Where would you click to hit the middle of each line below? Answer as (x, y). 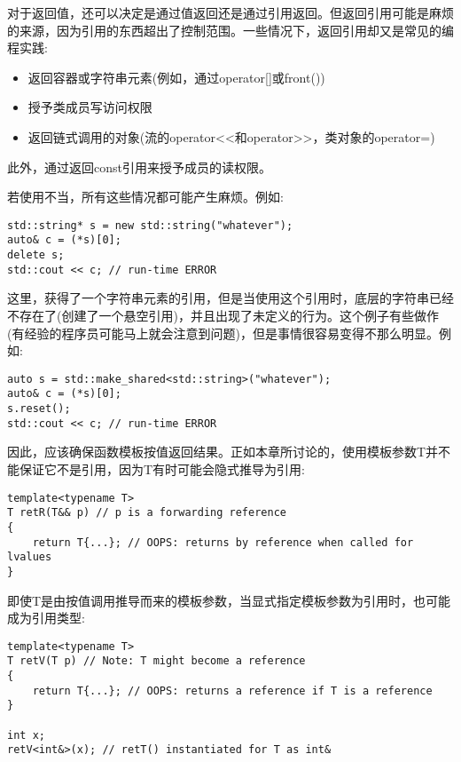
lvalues (30, 557)
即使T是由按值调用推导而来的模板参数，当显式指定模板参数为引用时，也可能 (229, 600)
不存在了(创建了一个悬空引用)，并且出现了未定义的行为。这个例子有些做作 (223, 315)
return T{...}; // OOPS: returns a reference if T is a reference (232, 691)
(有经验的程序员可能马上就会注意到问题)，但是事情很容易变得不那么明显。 (223, 333)
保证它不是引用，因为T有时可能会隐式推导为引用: (162, 468)
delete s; (36, 255)
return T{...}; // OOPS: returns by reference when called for (223, 542)
